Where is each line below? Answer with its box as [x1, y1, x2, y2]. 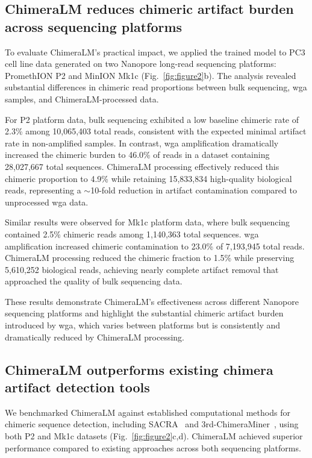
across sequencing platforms [5, 17, 183, 36]
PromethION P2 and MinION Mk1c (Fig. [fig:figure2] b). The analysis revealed [5, 69, 296, 81]
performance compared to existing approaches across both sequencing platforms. [5, 441, 301, 454]
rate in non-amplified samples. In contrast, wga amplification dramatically [5, 136, 279, 149]
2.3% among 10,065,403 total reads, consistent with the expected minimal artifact [5, 125, 307, 137]
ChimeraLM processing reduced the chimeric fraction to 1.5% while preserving [5, 251, 295, 264]
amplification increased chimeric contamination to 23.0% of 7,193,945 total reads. [5, 239, 305, 252]
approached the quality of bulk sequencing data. [5, 275, 183, 287]
